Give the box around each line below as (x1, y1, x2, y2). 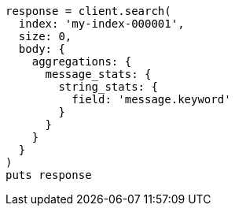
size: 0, (18, 30, 72, 43)
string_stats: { (58, 80, 158, 93)
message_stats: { (45, 68, 152, 80)
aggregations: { (31, 55, 132, 68)
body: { (18, 43, 65, 55)
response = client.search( (6, 5, 171, 17)
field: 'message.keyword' (72, 93, 231, 106)
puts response (6, 169, 92, 181)
